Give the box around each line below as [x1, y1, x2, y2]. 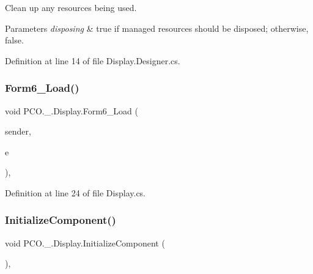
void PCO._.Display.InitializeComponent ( [5, 236, 165, 249]
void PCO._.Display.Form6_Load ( [5, 104, 138, 117]
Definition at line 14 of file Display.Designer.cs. [5, 54, 180, 67]
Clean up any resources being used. [5, 1, 137, 13]
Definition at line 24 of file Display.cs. [5, 186, 146, 199]
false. [5, 34, 24, 46]
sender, [5, 125, 31, 138]
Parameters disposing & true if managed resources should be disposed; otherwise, [5, 21, 309, 34]
